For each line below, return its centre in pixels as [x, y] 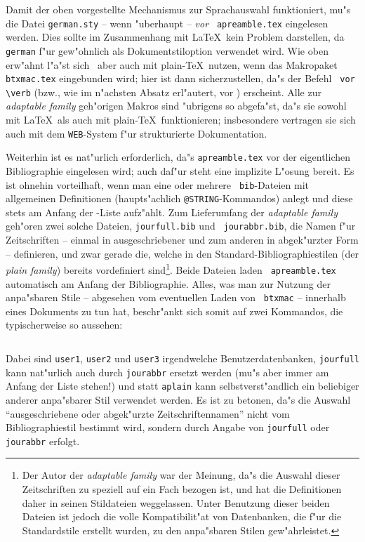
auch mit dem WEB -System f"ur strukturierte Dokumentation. [137, 133]
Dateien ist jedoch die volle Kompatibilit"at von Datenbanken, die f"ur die [182, 516]
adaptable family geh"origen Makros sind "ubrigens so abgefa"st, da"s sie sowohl [176, 106]
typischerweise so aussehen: [64, 325]
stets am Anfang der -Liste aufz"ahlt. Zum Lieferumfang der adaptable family [172, 212]
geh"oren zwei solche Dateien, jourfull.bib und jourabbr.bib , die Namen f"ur [181, 226]
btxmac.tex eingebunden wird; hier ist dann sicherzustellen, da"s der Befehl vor [180, 78]
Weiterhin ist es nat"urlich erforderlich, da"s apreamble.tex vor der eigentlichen [178, 157]
